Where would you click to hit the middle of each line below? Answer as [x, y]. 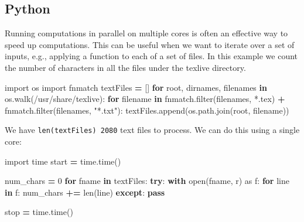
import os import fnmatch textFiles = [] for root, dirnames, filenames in [136, 87]
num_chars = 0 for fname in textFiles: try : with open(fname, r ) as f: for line [147, 181]
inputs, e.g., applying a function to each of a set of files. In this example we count [151, 56]
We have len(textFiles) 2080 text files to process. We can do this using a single [152, 130]
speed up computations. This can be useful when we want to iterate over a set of [150, 44]
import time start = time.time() [63, 161]
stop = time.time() [39, 212]
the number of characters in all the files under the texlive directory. [125, 67]
